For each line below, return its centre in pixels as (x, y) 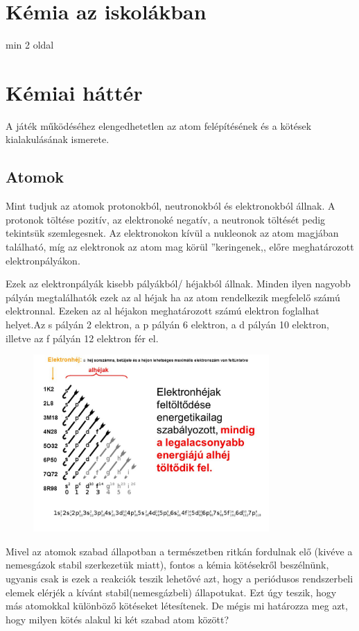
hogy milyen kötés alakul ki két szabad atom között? (117, 619)
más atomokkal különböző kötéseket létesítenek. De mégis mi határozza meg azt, (177, 606)
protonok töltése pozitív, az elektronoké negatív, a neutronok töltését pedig (166, 219)
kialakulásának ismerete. (58, 139)
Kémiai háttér (74, 92)
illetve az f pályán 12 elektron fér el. (82, 338)
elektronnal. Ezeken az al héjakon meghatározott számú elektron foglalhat (163, 311)
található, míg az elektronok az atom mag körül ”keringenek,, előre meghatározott (180, 247)
